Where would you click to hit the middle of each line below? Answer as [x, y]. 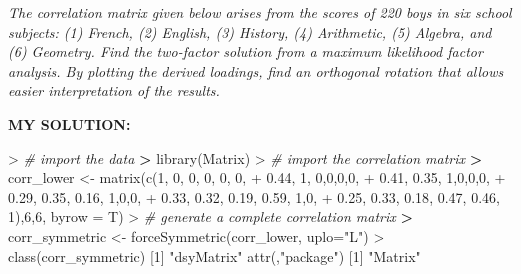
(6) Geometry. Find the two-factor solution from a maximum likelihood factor [245, 51]
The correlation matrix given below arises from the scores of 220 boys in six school [260, 12]
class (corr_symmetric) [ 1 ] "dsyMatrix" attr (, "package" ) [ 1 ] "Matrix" [214, 255]
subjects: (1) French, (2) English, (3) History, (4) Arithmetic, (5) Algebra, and [250, 31]
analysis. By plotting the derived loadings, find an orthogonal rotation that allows [256, 70]
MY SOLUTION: [69, 123]
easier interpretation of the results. [114, 90]
